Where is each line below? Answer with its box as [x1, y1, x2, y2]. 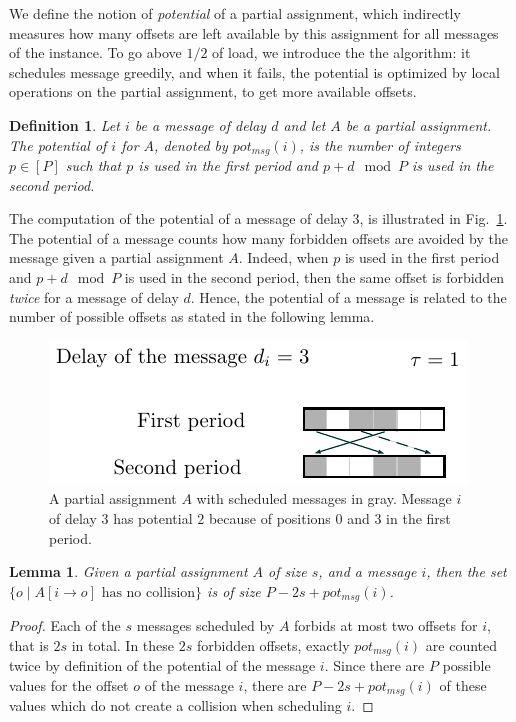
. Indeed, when [238, 247, 329, 268]
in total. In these [71, 634, 175, 655]
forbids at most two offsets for [294, 615, 478, 636]
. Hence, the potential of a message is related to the [190, 286, 507, 307]
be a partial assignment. [345, 114, 492, 135]
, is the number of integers [299, 134, 461, 155]
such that [65, 155, 122, 176]
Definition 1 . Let [9, 114, 120, 135]
